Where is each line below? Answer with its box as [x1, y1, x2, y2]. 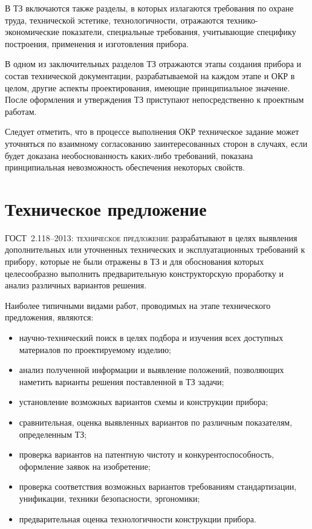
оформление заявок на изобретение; [19, 459, 151, 472]
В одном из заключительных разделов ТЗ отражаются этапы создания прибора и [5, 57, 302, 70]
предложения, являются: [5, 311, 94, 323]
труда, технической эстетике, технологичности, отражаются [5, 13, 224, 26]
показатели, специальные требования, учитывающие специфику [62, 25, 296, 38]
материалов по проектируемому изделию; [19, 343, 171, 355]
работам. [5, 105, 37, 117]
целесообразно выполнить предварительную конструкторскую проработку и [5, 267, 284, 279]
